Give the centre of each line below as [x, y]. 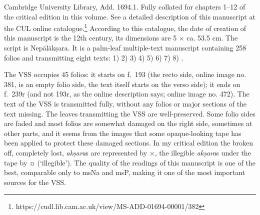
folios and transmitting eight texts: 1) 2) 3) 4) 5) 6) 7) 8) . [94, 57]
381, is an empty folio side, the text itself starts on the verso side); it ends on [122, 84]
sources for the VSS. [35, 182]
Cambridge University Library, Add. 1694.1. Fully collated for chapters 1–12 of [125, 6]
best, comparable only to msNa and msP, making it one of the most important [125, 172]
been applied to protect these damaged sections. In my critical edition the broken [129, 143]
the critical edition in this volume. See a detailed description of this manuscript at [130, 16]
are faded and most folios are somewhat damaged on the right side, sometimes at [128, 123]
